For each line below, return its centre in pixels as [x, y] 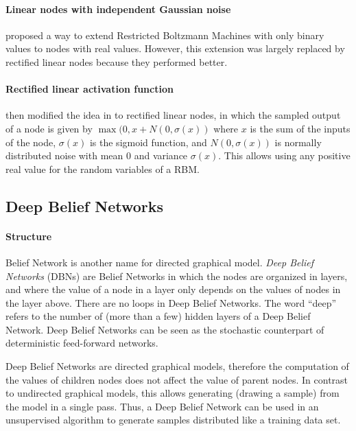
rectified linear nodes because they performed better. [117, 61]
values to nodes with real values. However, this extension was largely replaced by [175, 48]
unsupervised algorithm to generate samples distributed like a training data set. [173, 420]
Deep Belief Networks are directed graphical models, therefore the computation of [177, 366]
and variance [161, 155]
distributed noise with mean [64, 155]
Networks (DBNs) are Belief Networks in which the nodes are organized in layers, [177, 276]
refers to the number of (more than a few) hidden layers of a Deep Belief [158, 316]
